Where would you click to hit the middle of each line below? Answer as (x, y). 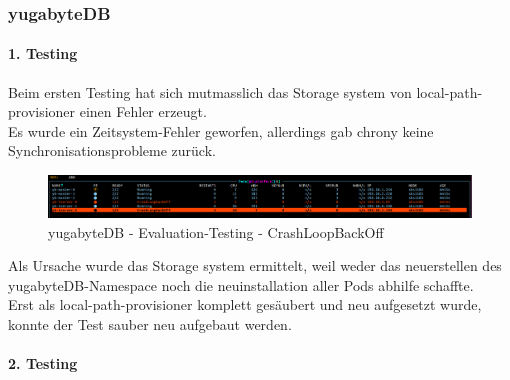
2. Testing (43, 363)
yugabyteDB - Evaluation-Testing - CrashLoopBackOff (216, 231)
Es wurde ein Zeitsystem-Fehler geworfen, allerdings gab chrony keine (221, 130)
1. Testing (43, 53)
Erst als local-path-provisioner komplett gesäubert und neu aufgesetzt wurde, (245, 304)
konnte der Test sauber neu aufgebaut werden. (150, 324)
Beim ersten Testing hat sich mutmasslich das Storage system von (210, 91)
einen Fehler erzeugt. (143, 111)
